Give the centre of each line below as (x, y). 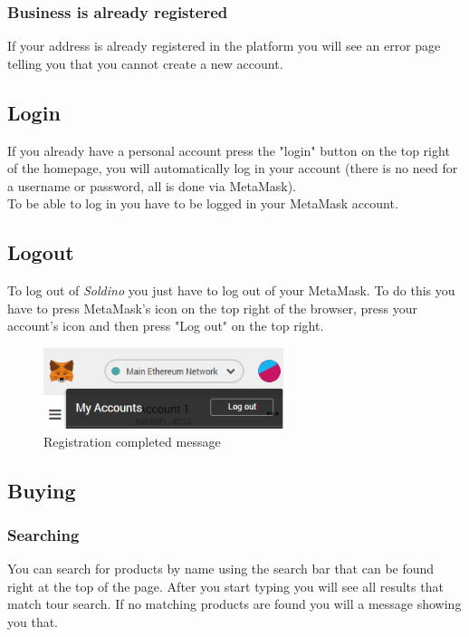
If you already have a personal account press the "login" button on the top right (229, 150)
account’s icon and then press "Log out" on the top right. (166, 326)
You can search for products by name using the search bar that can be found (221, 569)
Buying (42, 490)
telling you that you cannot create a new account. (145, 63)
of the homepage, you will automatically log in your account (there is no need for (233, 168)
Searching (43, 534)
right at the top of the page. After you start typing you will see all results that (225, 586)
